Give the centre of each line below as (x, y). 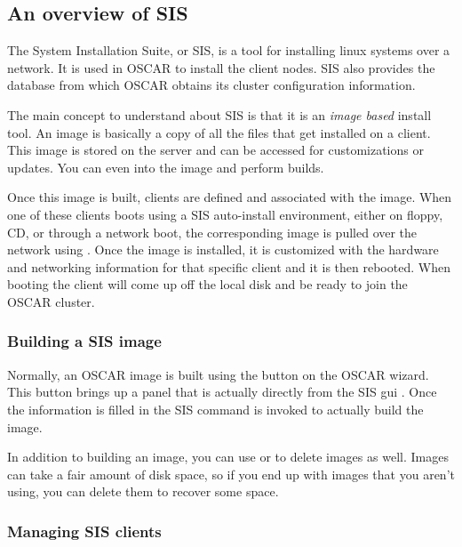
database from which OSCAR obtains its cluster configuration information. (211, 85)
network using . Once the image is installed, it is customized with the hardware (223, 249)
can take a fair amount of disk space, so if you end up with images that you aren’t (231, 474)
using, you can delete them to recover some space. (143, 491)
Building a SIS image (84, 341)
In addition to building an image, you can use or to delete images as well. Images (228, 457)
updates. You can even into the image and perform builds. (166, 167)
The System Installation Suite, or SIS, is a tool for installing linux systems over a (229, 50)
